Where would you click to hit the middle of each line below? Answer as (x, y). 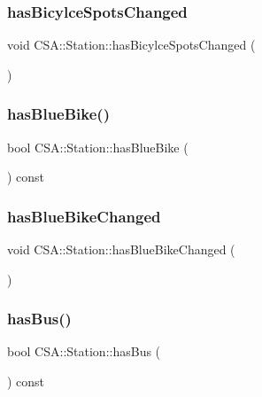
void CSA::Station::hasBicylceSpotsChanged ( (131, 45)
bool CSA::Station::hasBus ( (84, 351)
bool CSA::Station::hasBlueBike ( (98, 147)
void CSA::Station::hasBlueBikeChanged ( (121, 249)
